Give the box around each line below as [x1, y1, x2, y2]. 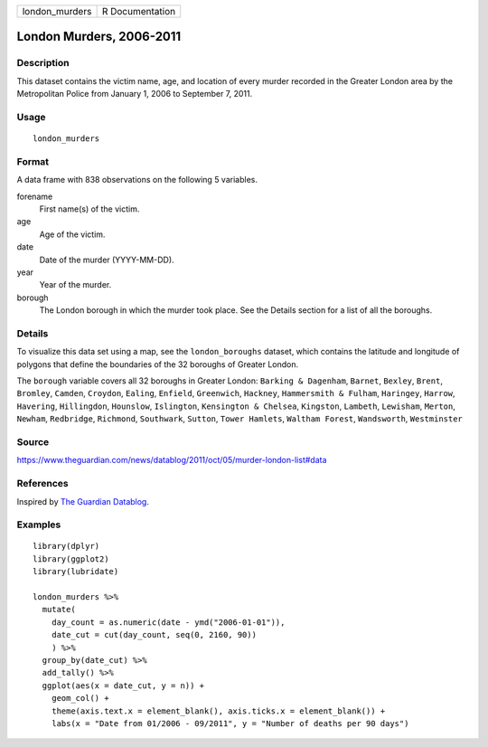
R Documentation [101, 5, 176, 17]
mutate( [42, 604, 76, 615]
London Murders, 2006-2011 [16, 29, 182, 44]
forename [16, 191, 53, 202]
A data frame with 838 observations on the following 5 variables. [16, 175, 258, 185]
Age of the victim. [39, 229, 106, 240]
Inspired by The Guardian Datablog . [16, 496, 149, 506]
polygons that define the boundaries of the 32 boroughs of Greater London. [16, 358, 298, 370]
